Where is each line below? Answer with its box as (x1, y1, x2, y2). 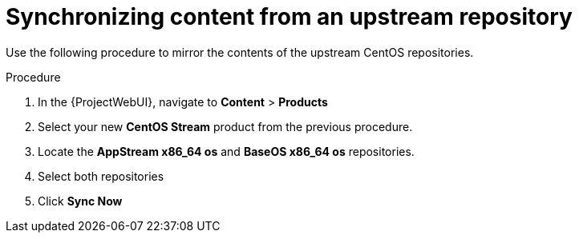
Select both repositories (38, 169, 164, 183)
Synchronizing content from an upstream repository (6, 3, 573, 30)
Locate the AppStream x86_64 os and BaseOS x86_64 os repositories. (38, 144, 415, 158)
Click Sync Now (38, 193, 123, 208)
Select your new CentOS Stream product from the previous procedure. (38, 119, 413, 133)
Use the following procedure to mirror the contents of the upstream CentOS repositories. (6, 45, 474, 59)
